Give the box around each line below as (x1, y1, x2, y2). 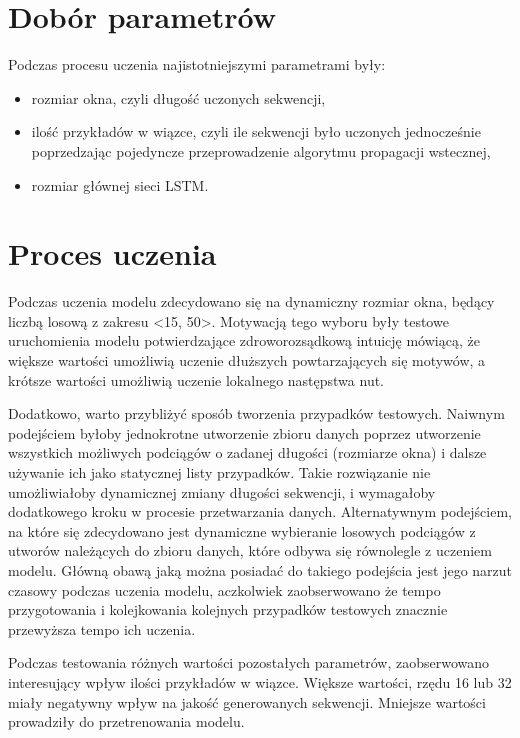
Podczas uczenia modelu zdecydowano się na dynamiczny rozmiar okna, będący (8, 291, 495, 312)
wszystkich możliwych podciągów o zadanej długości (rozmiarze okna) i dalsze (8, 442, 487, 463)
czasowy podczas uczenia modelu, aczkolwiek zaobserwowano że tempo (8, 579, 441, 600)
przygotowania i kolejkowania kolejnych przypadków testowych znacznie (8, 599, 448, 620)
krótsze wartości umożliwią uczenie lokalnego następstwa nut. (8, 369, 385, 390)
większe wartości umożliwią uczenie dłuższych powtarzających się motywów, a (8, 350, 486, 370)
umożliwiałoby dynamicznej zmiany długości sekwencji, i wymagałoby (8, 481, 436, 502)
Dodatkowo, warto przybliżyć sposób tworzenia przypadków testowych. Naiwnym (8, 403, 505, 424)
